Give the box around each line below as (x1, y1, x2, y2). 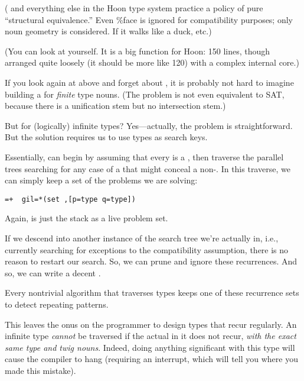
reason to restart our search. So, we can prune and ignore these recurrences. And (5, 255, 298, 267)
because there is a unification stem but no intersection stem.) (5, 99, 226, 112)
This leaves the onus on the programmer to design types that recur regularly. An (5, 318, 297, 330)
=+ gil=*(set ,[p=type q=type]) (5, 195, 136, 204)
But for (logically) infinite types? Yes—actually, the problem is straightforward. (5, 119, 293, 131)
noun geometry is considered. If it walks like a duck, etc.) (5, 25, 212, 37)
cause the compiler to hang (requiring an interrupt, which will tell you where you (5, 353, 298, 365)
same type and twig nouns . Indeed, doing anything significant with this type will (5, 341, 295, 353)
